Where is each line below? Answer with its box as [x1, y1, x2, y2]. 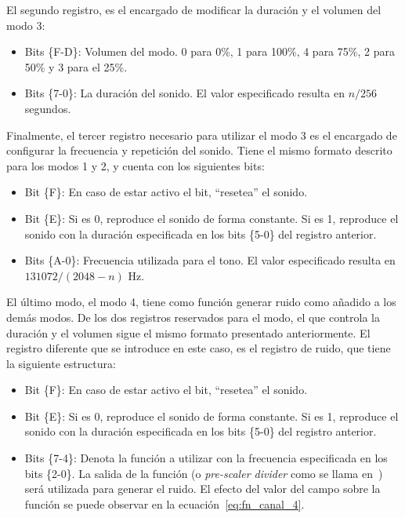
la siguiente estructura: [6, 355, 116, 371]
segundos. [24, 100, 71, 116]
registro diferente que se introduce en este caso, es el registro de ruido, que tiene [6, 340, 391, 356]
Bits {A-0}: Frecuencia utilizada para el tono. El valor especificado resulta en [24, 252, 396, 268]
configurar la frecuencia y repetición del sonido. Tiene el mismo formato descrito [6, 142, 392, 159]
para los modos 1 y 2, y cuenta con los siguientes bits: [6, 157, 265, 173]
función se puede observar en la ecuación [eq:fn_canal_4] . [24, 495, 305, 512]
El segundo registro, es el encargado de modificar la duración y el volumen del [6, 2, 381, 17]
